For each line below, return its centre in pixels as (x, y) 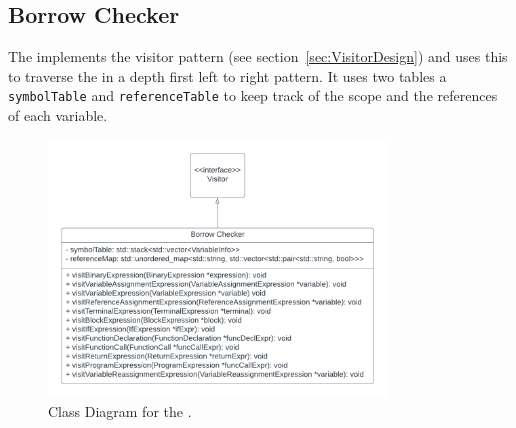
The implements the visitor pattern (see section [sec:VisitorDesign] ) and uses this (258, 56)
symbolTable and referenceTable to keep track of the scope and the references (253, 95)
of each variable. (58, 115)
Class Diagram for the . (120, 411)
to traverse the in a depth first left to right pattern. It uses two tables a (227, 75)
